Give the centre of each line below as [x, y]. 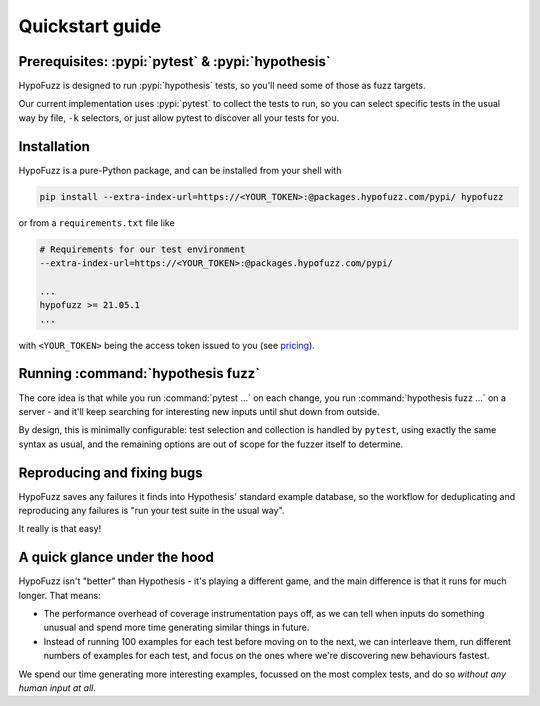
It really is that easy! [60, 529]
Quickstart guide [90, 26]
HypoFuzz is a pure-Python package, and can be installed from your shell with [180, 170]
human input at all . [57, 688]
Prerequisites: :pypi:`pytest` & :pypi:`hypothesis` [174, 61]
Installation [54, 146]
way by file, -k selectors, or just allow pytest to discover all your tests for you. [179, 117]
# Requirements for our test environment [142, 249]
